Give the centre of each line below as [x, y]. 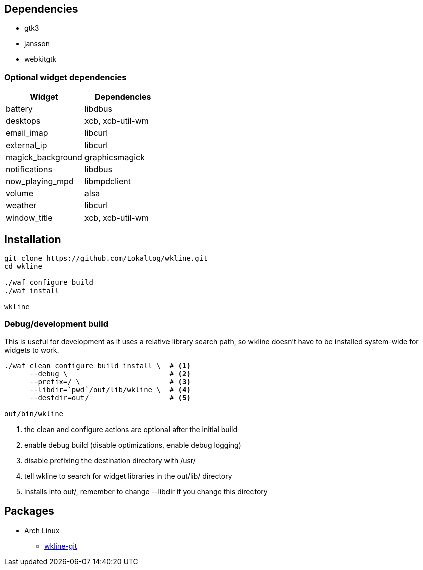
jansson [37, 44]
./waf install [32, 291]
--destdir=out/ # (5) [110, 398]
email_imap [27, 133]
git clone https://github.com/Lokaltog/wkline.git [106, 259]
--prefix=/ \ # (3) [110, 381]
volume [19, 194]
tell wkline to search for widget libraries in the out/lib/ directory [128, 476]
